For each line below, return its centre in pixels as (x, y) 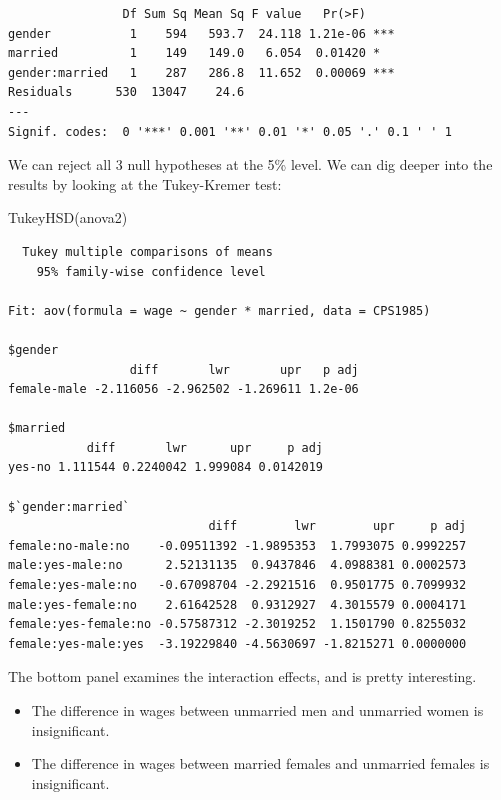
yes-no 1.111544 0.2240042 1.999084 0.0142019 (165, 467)
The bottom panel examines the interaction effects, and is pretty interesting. (242, 676)
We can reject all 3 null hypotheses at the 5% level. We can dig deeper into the (250, 164)
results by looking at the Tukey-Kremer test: (145, 183)
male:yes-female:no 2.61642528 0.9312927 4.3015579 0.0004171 (237, 604)
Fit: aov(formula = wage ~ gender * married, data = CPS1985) (219, 310)
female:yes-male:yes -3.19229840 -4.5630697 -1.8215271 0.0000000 (237, 643)
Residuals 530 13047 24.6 (126, 92)
